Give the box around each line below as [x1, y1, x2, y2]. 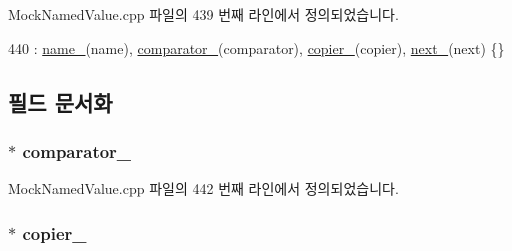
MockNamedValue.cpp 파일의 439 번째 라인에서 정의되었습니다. [8, 4, 399, 24]
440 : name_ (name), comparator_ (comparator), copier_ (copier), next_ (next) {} [8, 37, 505, 58]
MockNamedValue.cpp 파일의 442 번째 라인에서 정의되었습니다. [8, 178, 399, 199]
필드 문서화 [8, 86, 113, 117]
